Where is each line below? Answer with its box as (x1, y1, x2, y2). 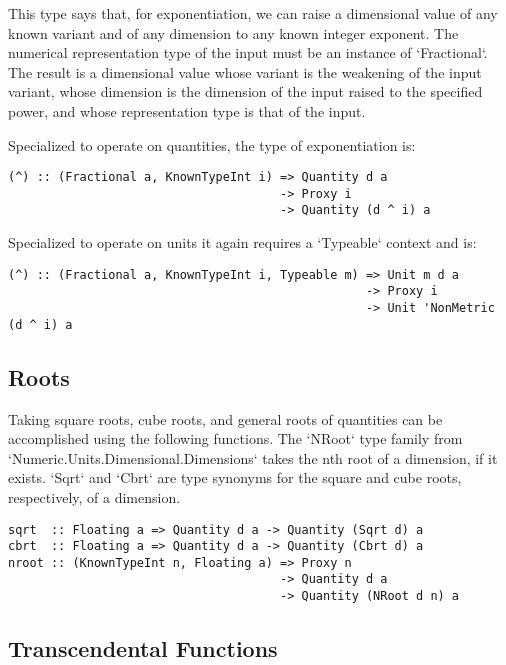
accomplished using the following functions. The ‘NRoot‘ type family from (8, 428, 463, 449)
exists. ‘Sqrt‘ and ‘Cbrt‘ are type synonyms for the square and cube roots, (8, 467, 462, 488)
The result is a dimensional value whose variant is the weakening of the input (8, 61, 482, 82)
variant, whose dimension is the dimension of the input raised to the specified (8, 81, 483, 102)
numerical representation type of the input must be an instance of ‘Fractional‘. (8, 42, 488, 63)
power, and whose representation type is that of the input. (8, 100, 366, 121)
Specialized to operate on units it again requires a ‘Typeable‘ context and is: (8, 232, 477, 253)
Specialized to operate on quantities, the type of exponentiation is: (8, 134, 416, 155)
